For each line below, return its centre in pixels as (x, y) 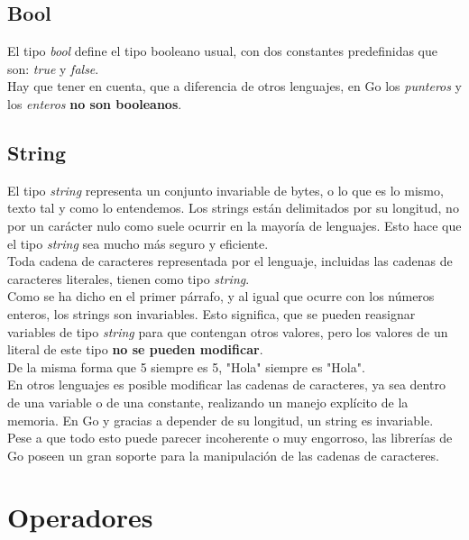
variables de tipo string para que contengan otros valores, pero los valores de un (228, 331)
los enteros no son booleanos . (95, 103)
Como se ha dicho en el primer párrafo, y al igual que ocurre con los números (221, 296)
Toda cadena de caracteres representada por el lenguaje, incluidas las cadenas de (230, 261)
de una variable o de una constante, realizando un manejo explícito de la (208, 402)
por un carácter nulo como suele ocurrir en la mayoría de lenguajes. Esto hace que (234, 225)
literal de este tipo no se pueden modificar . (135, 349)
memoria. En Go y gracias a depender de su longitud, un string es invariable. (221, 420)
